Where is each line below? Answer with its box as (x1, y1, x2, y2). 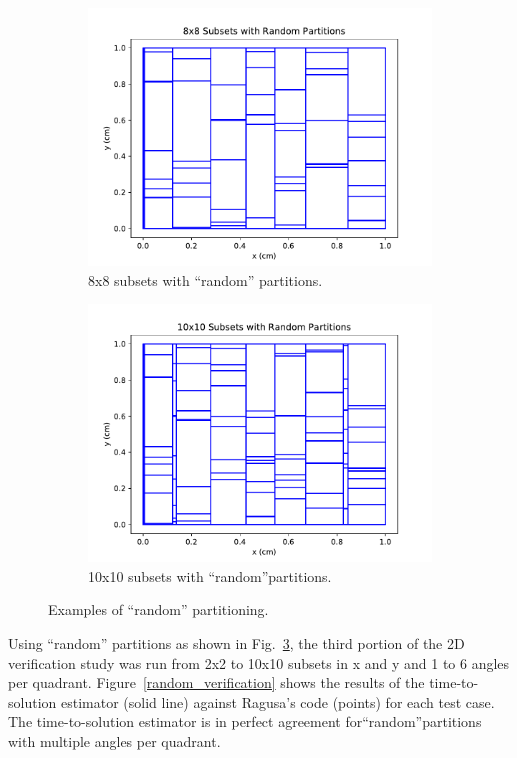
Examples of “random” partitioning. (48, 599, 269, 620)
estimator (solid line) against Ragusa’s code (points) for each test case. (60, 691, 495, 712)
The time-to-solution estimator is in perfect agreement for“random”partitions (8, 711, 482, 732)
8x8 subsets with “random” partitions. (88, 269, 323, 290)
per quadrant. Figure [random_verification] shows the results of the (8, 672, 425, 693)
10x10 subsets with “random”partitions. (88, 565, 332, 586)
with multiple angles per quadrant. (8, 730, 221, 751)
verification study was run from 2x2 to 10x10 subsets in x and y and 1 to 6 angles (8, 652, 510, 673)
